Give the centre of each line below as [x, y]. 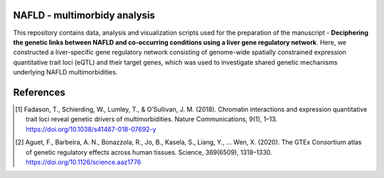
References [39, 92]
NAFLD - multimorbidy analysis [84, 15]
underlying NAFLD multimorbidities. [65, 72]
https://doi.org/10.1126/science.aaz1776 [84, 162]
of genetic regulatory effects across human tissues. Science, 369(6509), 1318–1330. [149, 152]
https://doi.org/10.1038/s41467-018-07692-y [91, 129]
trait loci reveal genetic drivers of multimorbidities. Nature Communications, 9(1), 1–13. [151, 119]
